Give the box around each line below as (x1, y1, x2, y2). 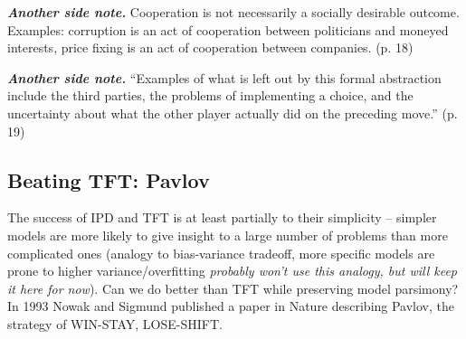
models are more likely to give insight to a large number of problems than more (7, 225, 448, 244)
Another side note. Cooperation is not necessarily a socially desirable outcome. (7, 3, 460, 21)
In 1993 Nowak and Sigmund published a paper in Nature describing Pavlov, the (7, 297, 455, 315)
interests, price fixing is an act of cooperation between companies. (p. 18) (7, 38, 414, 57)
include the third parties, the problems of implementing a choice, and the (7, 86, 414, 105)
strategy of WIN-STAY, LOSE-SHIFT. (7, 314, 223, 333)
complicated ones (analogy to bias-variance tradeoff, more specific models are (7, 243, 435, 262)
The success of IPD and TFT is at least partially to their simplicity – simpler (7, 208, 437, 227)
